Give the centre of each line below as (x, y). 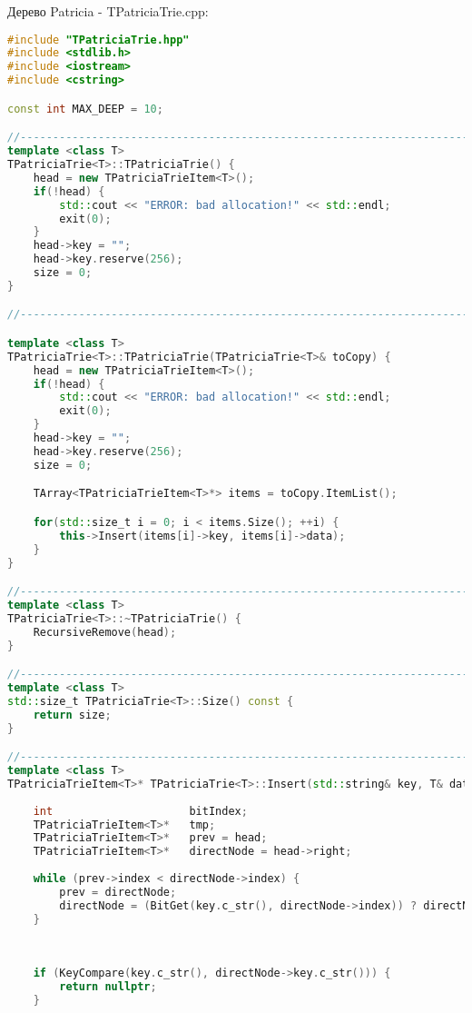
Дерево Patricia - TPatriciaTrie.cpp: (108, 11)
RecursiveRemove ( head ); (105, 632)
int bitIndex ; (140, 811)
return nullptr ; (108, 987)
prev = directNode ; (118, 892)
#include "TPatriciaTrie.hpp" (98, 40)
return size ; (72, 715)
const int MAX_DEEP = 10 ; (85, 109)
